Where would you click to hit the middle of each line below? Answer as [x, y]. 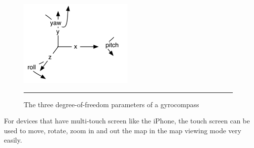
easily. [13, 140]
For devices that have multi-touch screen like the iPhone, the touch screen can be [127, 121]
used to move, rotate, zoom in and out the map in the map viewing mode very [123, 130]
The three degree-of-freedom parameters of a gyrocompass [111, 104]
